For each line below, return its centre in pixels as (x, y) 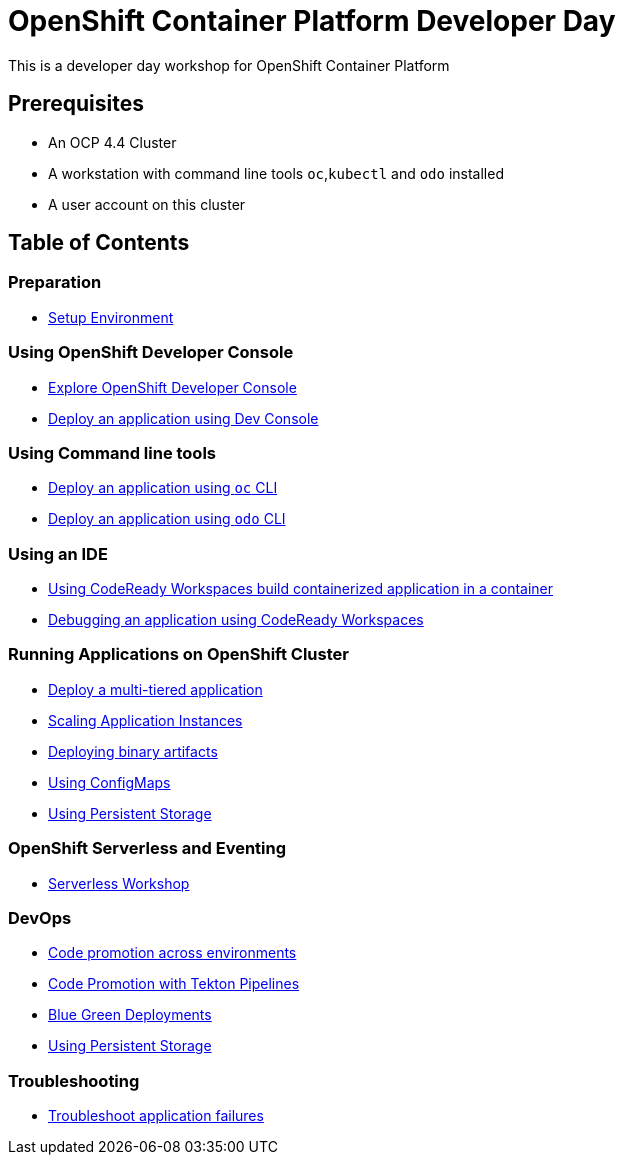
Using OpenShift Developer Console (151, 352)
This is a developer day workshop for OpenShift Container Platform (229, 65)
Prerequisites (76, 104)
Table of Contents (99, 243)
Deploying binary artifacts (133, 751)
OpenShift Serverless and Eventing (147, 848)
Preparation (55, 282)
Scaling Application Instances (145, 720)
